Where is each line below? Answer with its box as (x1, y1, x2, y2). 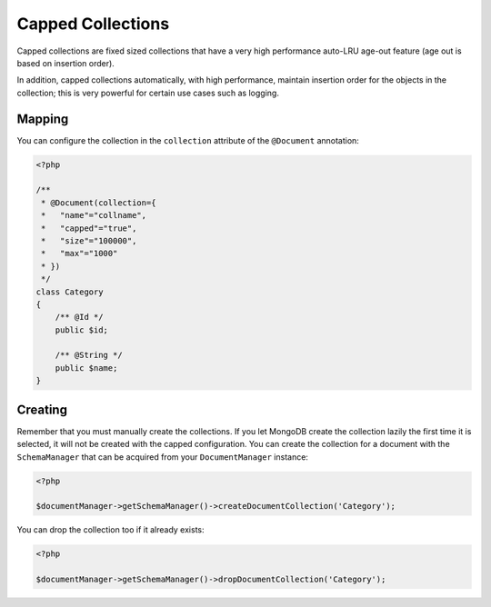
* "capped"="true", (41, 223, 137, 234)
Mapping (16, 111, 69, 126)
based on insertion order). (16, 57, 115, 68)
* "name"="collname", (41, 210, 147, 221)
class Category (35, 286, 104, 297)
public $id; (55, 324, 109, 335)
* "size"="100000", (41, 235, 137, 245)
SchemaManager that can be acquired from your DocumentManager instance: (16, 451, 309, 463)
